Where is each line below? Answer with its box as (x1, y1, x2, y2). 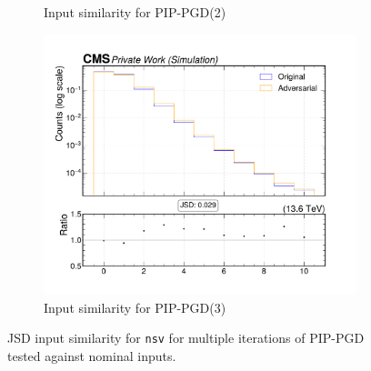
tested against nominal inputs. (7, 346, 176, 365)
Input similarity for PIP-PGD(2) (44, 3, 226, 21)
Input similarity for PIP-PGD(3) (44, 297, 226, 316)
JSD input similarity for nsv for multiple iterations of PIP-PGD (7, 328, 365, 347)
